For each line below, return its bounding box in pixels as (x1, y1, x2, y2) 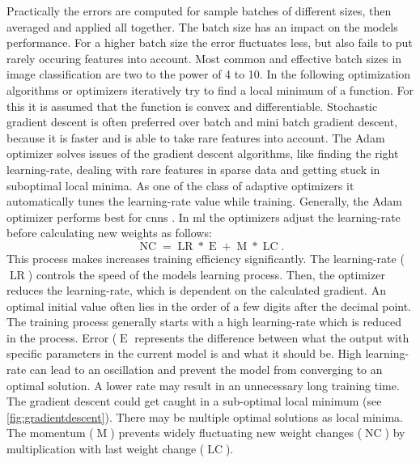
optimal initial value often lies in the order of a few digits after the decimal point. (6, 297, 412, 314)
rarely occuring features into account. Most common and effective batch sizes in (6, 49, 402, 66)
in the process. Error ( (6, 329, 117, 346)
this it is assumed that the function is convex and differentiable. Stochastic (6, 97, 378, 114)
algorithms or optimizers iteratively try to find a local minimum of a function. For (6, 81, 414, 98)
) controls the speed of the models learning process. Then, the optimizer (28, 265, 385, 282)
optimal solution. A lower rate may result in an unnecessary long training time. (6, 376, 400, 393)
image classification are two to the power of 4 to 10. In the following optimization (6, 66, 411, 83)
